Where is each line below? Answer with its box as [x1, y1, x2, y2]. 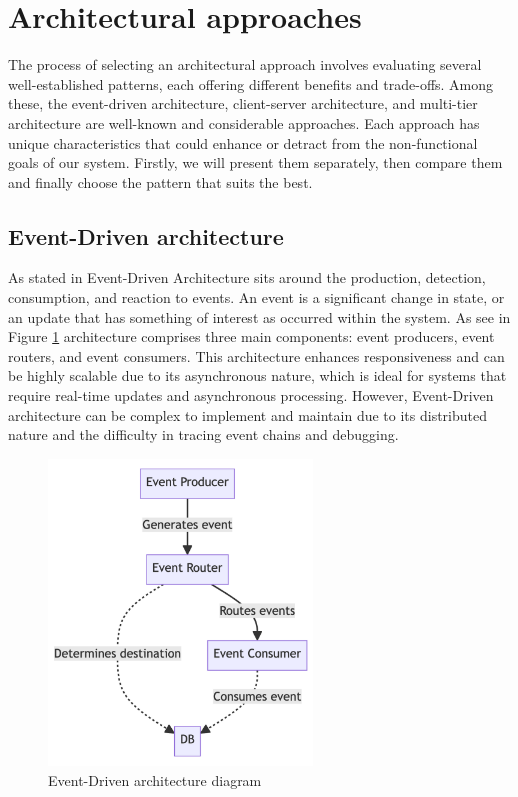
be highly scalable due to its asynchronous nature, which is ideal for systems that [8, 365, 507, 386]
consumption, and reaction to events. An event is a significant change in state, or [8, 287, 505, 308]
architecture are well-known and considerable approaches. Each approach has [8, 112, 480, 133]
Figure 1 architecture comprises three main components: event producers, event [8, 326, 495, 347]
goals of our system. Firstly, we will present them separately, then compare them [8, 152, 503, 173]
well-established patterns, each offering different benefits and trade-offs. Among [8, 73, 494, 94]
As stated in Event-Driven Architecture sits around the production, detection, [8, 267, 486, 288]
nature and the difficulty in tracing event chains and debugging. [8, 424, 399, 445]
